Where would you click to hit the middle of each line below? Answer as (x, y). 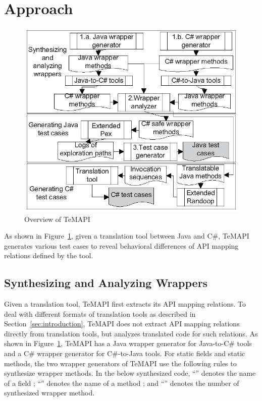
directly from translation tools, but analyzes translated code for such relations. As (131, 333)
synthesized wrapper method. (49, 393)
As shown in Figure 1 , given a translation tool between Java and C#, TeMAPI (127, 236)
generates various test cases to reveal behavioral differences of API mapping (121, 245)
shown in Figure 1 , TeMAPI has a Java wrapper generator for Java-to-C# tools (128, 343)
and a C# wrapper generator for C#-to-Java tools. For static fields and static (125, 353)
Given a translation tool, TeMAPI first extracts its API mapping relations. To (125, 304)
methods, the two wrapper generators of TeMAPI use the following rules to (120, 363)
